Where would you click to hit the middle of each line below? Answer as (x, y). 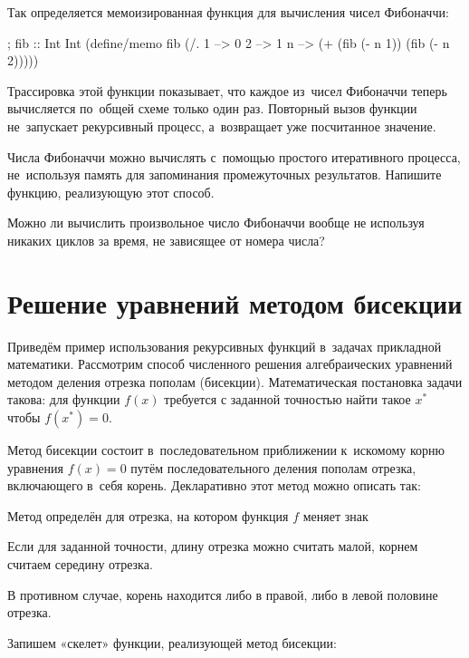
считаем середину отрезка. (80, 564)
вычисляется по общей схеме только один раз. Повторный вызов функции (212, 108)
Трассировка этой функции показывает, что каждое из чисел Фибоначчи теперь (227, 90)
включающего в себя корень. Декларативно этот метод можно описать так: (214, 485)
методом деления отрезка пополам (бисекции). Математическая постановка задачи (235, 381)
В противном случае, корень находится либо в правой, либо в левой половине (223, 594)
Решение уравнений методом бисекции (235, 302)
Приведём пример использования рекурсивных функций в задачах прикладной (225, 346)
